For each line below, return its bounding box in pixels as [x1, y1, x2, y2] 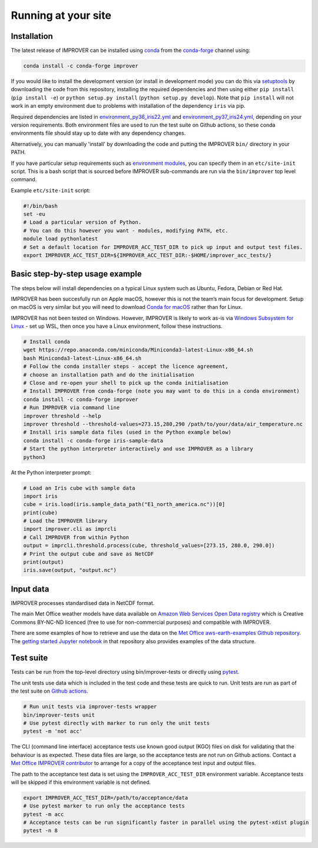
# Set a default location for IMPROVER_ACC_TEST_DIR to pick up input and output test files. [23, 244, 303, 250]
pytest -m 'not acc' [23, 728, 82, 735]
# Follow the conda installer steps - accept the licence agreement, [23, 363, 228, 370]
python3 [23, 454, 45, 460]
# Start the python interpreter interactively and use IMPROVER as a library [23, 445, 253, 453]
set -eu [23, 211, 45, 218]
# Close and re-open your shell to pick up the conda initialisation [23, 380, 228, 387]
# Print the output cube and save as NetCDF [23, 550, 154, 557]
